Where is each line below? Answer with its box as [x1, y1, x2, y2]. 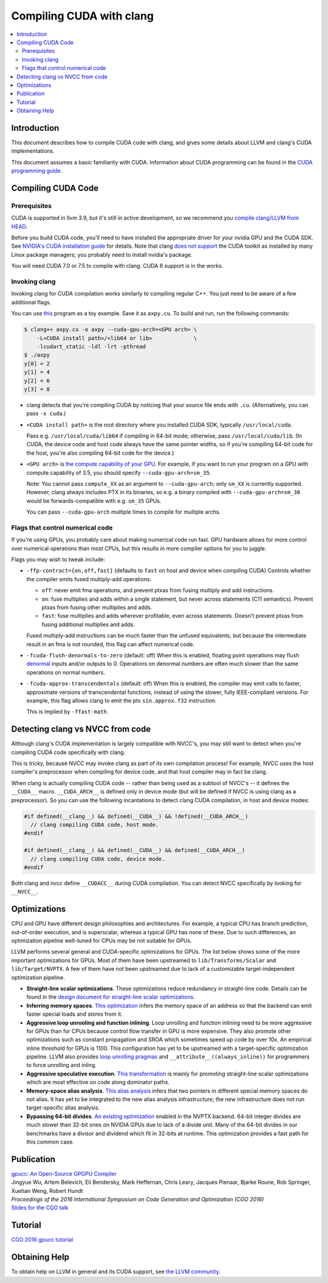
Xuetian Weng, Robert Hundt [11, 1187, 83, 1194]
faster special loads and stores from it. [26, 1010, 123, 1018]
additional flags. [11, 298, 52, 306]
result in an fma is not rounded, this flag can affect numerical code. [26, 640, 194, 648]
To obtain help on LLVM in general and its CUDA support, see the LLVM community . [11, 1268, 221, 1275]
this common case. [26, 1138, 74, 1145]
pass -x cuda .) [26, 410, 66, 417]
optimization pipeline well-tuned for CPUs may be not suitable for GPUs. [11, 937, 193, 944]
